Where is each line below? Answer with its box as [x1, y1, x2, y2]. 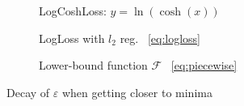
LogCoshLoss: [39, 2, 107, 19]
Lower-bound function [39, 57, 148, 74]
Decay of [6, 83, 50, 100]
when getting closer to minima [61, 83, 212, 100]
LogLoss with [39, 29, 105, 46]
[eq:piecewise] [170, 57, 238, 74]
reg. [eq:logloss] [120, 29, 200, 46]
